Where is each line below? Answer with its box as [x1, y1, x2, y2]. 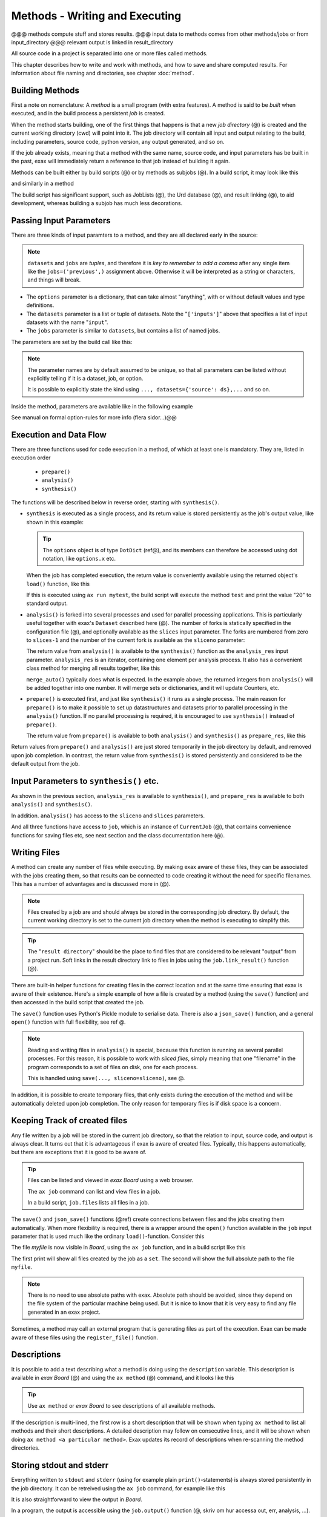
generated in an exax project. [27, 1308, 101, 1316]
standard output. [26, 600, 68, 607]
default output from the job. [11, 760, 80, 768]
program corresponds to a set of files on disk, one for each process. [27, 1063, 198, 1070]
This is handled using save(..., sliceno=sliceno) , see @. [27, 1074, 185, 1081]
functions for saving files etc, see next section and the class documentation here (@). [11, 831, 225, 839]
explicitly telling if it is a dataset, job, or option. [27, 374, 144, 382]
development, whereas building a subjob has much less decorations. [11, 199, 183, 206]
